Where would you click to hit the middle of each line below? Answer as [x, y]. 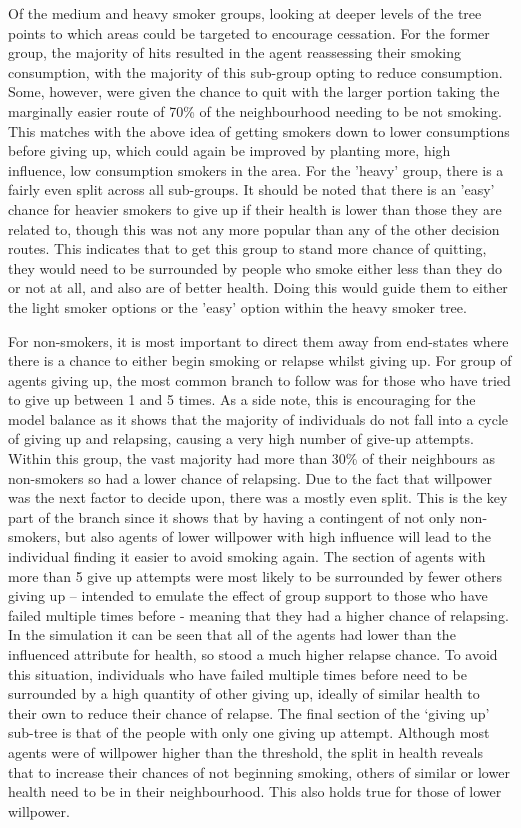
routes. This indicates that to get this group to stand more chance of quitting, [247, 248]
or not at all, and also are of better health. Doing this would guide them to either [258, 287]
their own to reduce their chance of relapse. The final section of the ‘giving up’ [249, 712]
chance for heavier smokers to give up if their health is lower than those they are [255, 208]
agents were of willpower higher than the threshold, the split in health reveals [245, 751]
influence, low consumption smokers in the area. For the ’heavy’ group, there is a [256, 169]
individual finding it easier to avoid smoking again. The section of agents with [247, 556]
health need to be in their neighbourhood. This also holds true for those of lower [255, 791]
